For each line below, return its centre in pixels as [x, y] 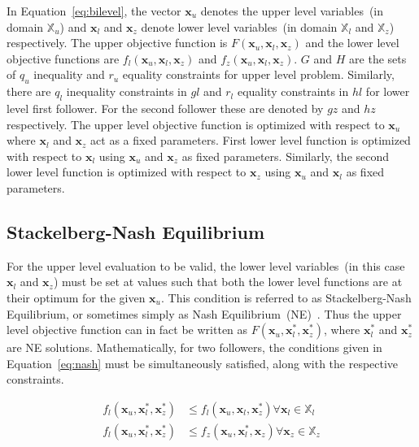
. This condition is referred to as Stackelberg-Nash [286, 297]
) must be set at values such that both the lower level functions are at [228, 282]
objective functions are [63, 58]
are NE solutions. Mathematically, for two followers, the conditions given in [194, 347]
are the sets [378, 58]
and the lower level [352, 43]
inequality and [69, 74]
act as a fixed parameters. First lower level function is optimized [251, 140]
